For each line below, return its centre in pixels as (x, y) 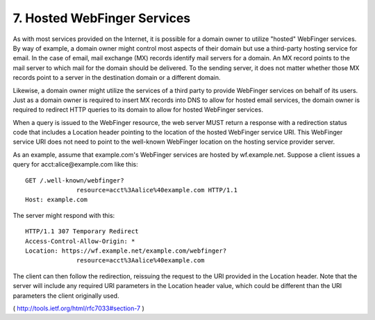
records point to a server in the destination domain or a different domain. (117, 78)
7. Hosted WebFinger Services (102, 18)
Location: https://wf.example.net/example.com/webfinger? (126, 251)
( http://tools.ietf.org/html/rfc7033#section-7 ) (79, 308)
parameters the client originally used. (66, 296)
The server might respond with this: (64, 215)
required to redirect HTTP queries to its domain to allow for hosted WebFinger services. (138, 110)
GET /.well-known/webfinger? (75, 180)
